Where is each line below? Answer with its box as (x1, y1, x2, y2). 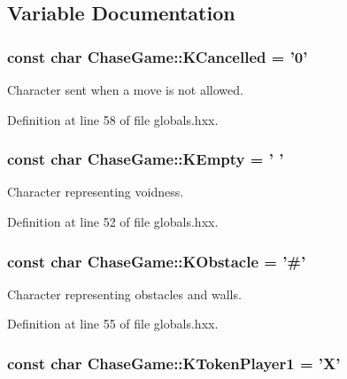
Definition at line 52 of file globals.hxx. (7, 213, 219, 230)
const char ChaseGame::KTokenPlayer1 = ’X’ (7, 352, 341, 374)
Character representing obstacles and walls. (7, 284, 242, 303)
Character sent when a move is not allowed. (7, 81, 243, 98)
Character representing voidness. (7, 182, 184, 201)
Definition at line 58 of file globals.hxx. (7, 110, 219, 128)
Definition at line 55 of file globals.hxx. (7, 314, 219, 333)
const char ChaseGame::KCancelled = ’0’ (7, 45, 308, 67)
